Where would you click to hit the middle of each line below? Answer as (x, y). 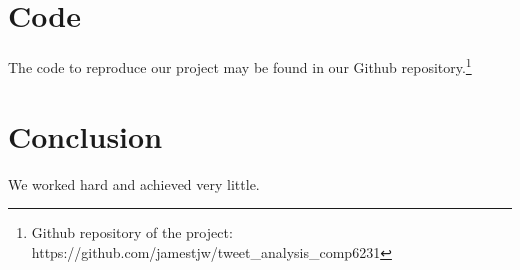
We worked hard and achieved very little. (134, 183)
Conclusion (85, 135)
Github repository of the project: (132, 232)
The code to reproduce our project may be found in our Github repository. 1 (240, 65)
